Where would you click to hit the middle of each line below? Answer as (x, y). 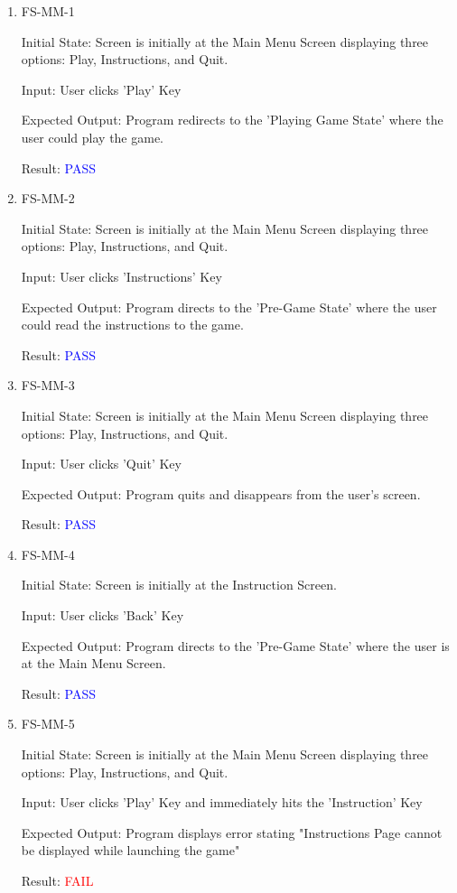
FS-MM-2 (48, 198)
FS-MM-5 (48, 724)
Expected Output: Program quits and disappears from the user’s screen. (221, 493)
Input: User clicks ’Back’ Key (103, 615)
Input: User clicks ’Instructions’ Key (121, 276)
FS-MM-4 (48, 554)
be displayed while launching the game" (131, 850)
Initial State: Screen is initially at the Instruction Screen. (179, 585)
